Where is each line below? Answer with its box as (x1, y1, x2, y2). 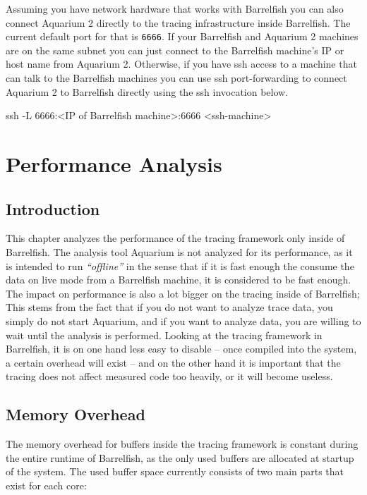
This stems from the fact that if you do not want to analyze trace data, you (6, 300, 333, 314)
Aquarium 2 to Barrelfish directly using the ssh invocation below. (6, 84, 289, 99)
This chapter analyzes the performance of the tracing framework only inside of (6, 231, 345, 245)
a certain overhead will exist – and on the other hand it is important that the (6, 355, 341, 369)
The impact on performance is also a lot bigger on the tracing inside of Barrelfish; (6, 286, 360, 300)
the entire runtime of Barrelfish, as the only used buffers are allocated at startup (6, 450, 354, 465)
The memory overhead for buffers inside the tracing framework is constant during (6, 436, 359, 451)
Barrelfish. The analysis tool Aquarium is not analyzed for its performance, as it (6, 244, 353, 259)
